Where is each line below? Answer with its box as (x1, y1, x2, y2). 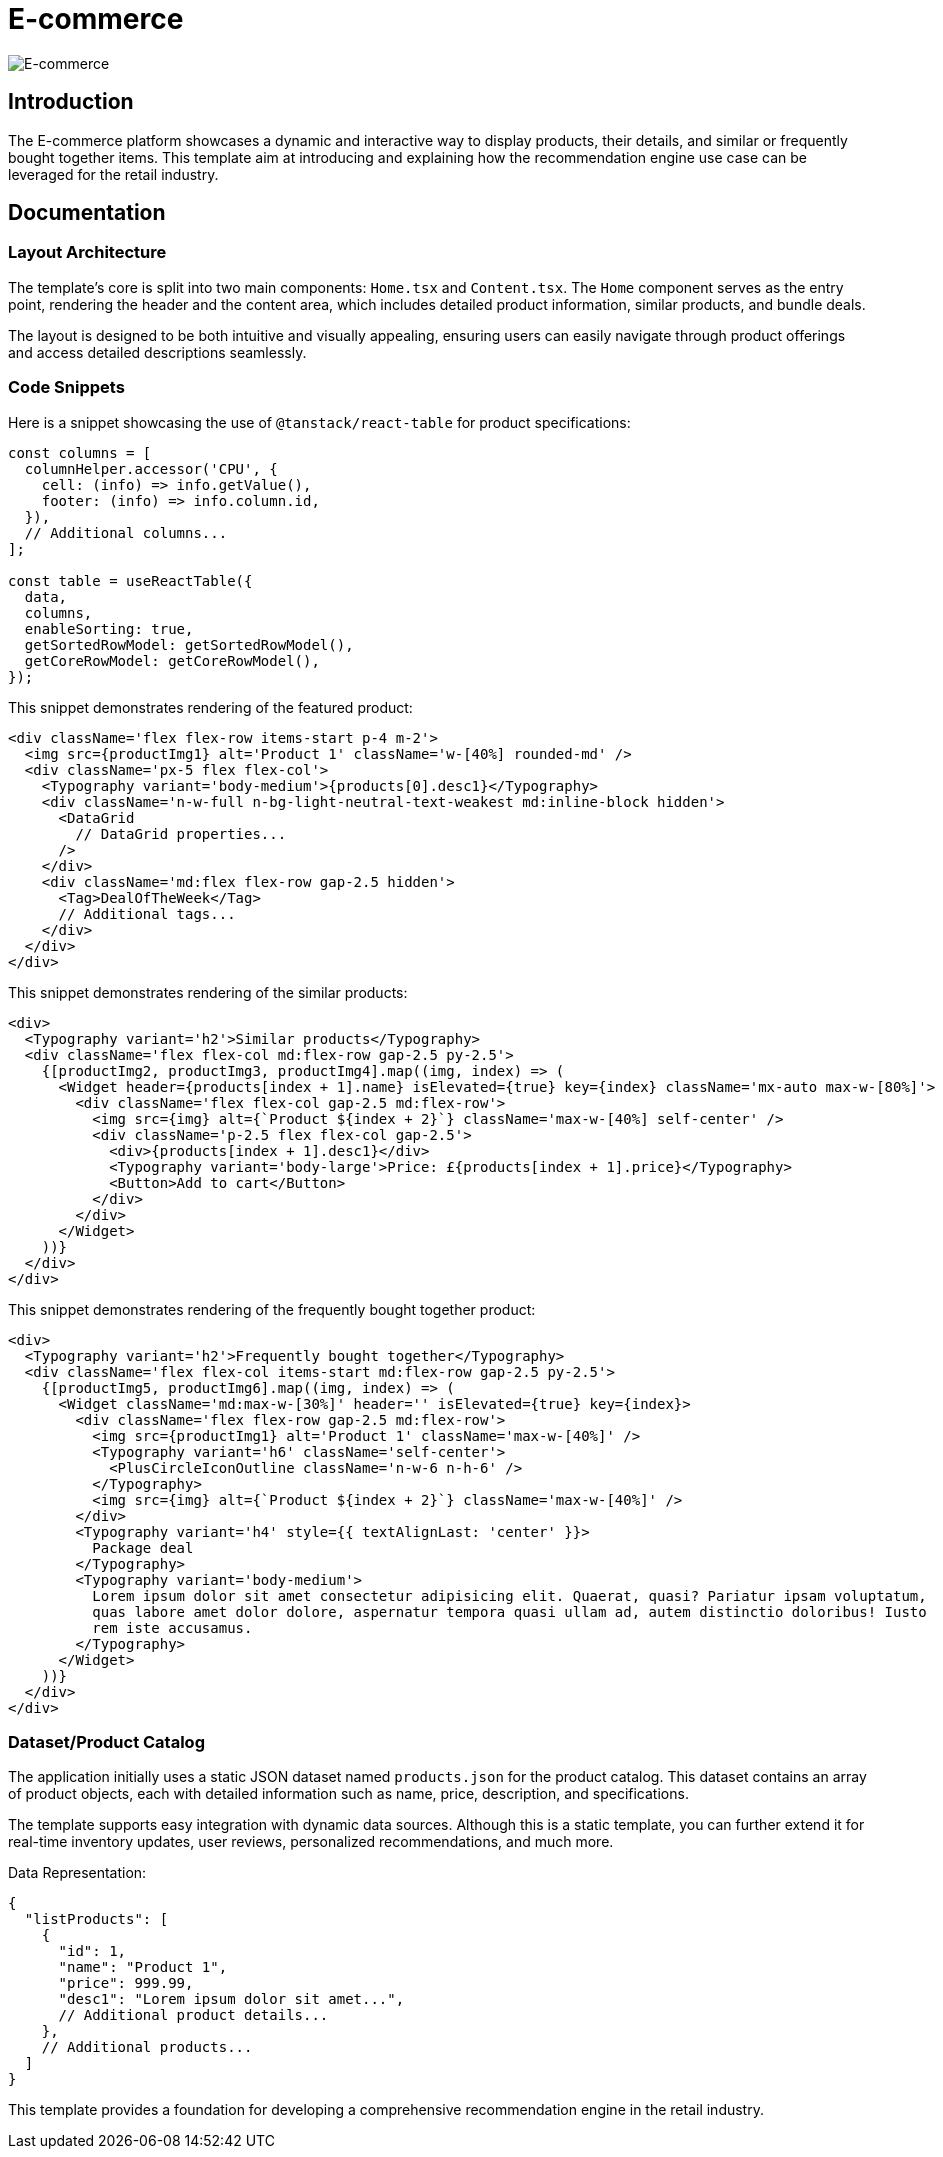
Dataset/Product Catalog (8, 1731, 205, 1752)
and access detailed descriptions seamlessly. (8, 343, 307, 361)
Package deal (92, 1539, 194, 1556)
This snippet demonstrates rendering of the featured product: (8, 698, 413, 716)
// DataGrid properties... (75, 825, 287, 842)
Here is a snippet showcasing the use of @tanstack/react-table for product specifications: (8, 413, 631, 431)
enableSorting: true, (24, 620, 194, 637)
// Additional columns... (24, 524, 228, 541)
